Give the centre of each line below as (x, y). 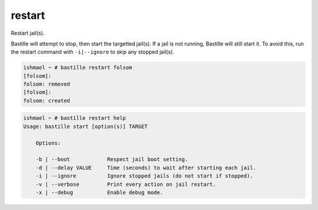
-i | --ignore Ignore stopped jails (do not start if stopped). (144, 176)
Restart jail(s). (28, 33)
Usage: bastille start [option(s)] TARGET (85, 126)
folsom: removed (47, 84)
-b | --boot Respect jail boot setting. (112, 160)
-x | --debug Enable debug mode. (99, 192)
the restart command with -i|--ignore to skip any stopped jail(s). (93, 52)
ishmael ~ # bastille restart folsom (78, 68)
